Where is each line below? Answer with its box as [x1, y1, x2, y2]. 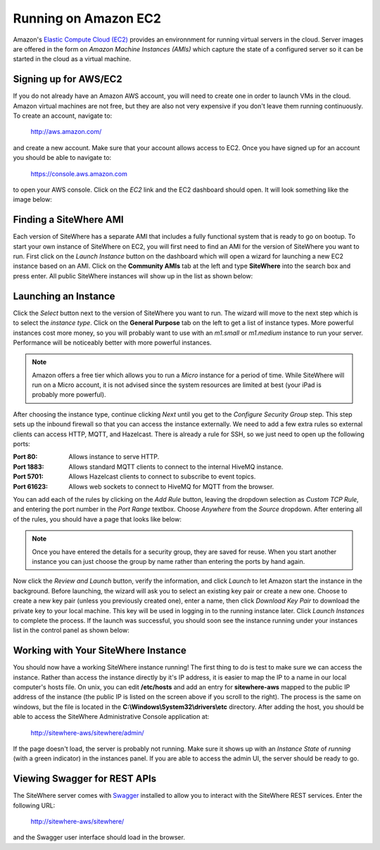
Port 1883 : [13, 462, 44, 471]
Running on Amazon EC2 [13, 11, 162, 26]
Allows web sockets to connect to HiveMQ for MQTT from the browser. [68, 482, 274, 491]
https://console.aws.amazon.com [30, 169, 128, 178]
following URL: [13, 801, 56, 810]
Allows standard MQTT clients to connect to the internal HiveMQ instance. [68, 462, 284, 471]
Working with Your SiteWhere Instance [13, 645, 186, 657]
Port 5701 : [13, 472, 44, 481]
